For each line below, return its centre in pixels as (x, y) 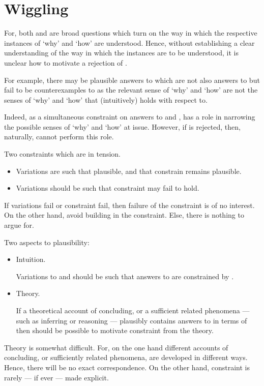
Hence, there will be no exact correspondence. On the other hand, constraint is (127, 367)
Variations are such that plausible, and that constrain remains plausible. (129, 171)
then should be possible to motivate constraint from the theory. (115, 330)
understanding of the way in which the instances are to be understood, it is (121, 53)
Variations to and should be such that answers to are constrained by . (125, 276)
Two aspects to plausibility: (47, 242)
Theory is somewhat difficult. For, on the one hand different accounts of (116, 347)
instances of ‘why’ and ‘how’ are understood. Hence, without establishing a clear (129, 42)
